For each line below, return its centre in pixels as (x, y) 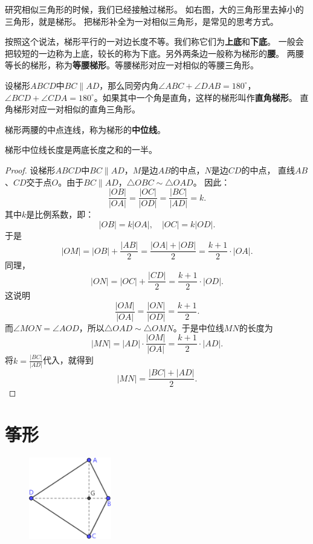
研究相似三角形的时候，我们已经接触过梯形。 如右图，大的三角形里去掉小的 (154, 9)
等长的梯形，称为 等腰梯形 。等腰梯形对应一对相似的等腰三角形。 (132, 65)
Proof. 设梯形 (30, 170)
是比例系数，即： (60, 214)
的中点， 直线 (268, 170)
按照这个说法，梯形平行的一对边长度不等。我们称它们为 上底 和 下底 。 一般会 (154, 41)
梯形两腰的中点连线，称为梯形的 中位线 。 (85, 129)
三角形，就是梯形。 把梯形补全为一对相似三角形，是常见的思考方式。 (142, 21)
